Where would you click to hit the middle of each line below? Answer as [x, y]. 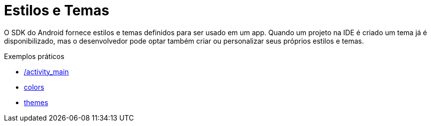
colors [34, 87]
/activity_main [46, 71]
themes [36, 102]
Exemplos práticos [34, 56]
